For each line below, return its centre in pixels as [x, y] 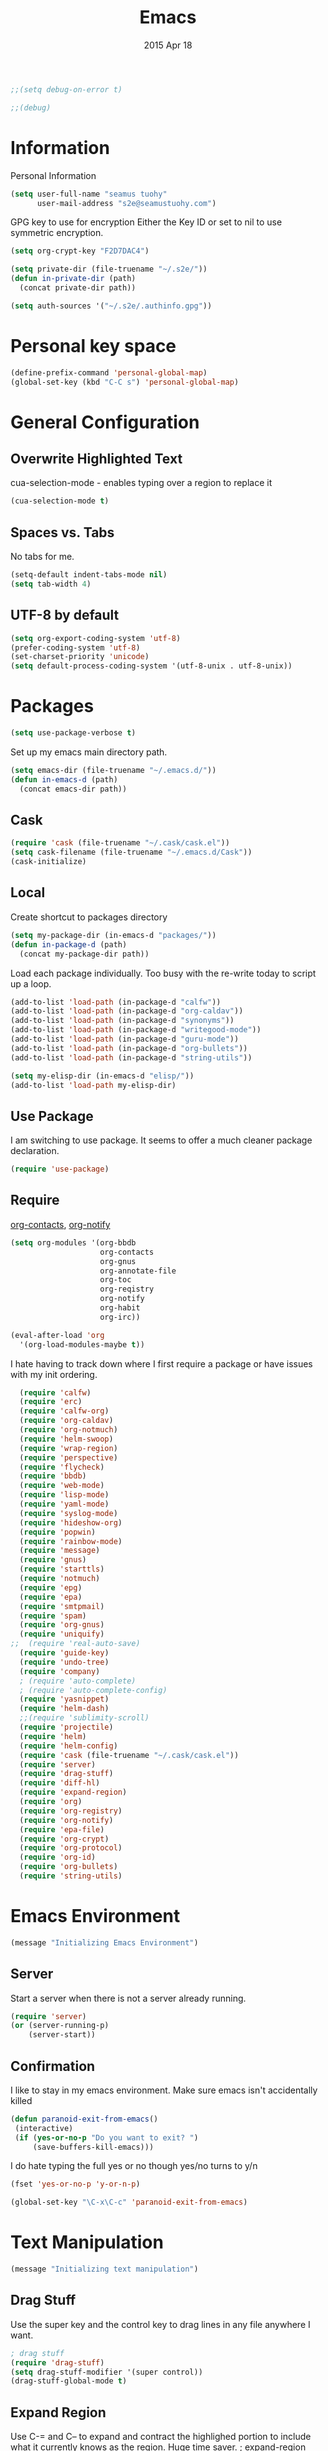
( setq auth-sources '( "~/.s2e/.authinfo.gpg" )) [111, 306]
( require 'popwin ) [58, 1532]
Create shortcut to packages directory [89, 917]
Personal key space [93, 345]
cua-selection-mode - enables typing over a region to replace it [141, 483]
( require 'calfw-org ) [64, 1411]
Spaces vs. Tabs [62, 532]
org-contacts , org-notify [60, 1224]
